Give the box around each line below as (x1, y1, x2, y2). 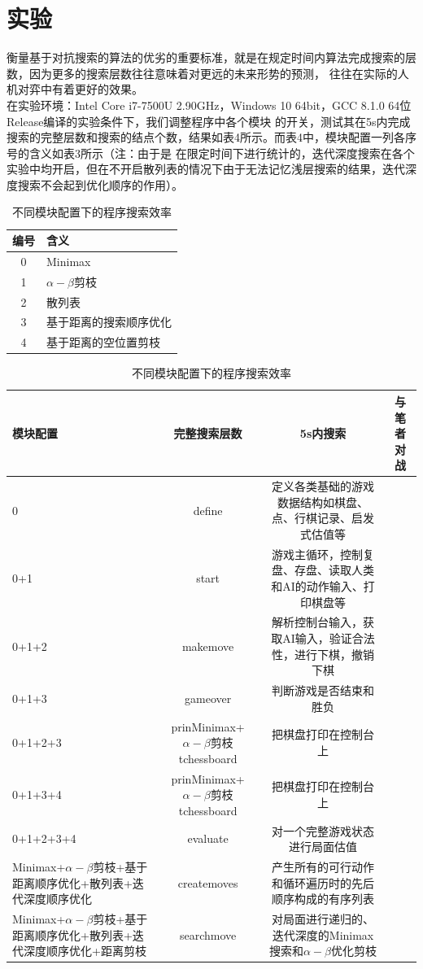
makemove (181, 637, 234, 654)
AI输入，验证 (282, 630, 352, 647)
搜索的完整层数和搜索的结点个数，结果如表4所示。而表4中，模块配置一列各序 (7, 129, 416, 146)
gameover (185, 689, 232, 706)
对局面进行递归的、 (272, 910, 375, 928)
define (193, 501, 223, 518)
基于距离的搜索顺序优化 (46, 313, 172, 330)
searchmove (179, 926, 237, 943)
